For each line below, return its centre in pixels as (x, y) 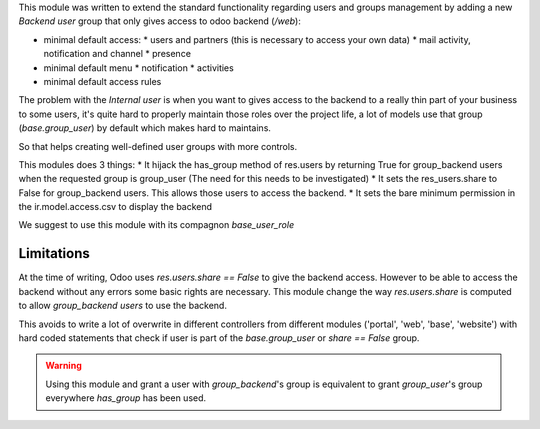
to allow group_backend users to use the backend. (122, 306)
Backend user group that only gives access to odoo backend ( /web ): (160, 21)
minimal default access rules (102, 81)
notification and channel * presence (117, 54)
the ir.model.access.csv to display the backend (115, 207)
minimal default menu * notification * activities (138, 67)
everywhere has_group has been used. (126, 398)
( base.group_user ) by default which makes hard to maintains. (145, 128)
